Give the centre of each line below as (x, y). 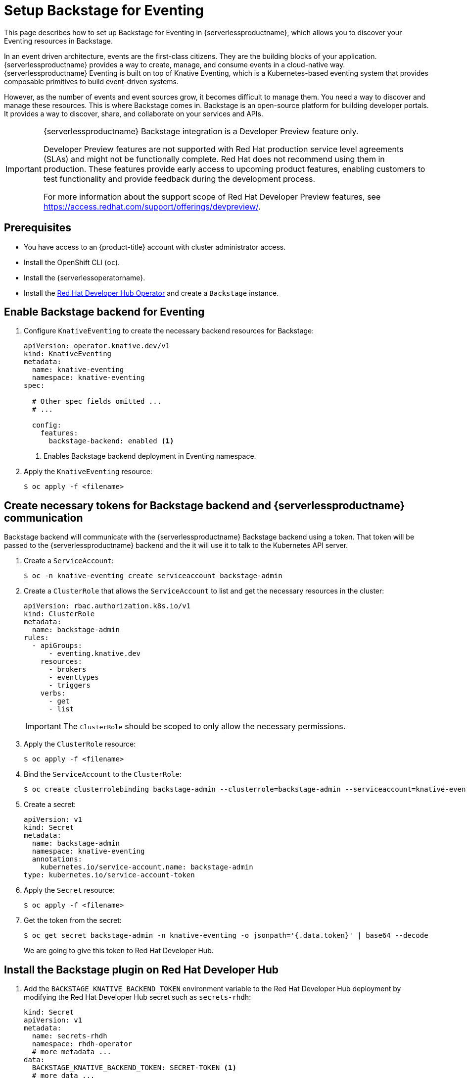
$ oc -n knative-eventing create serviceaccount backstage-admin (153, 576)
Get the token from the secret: (73, 920)
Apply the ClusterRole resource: (80, 744)
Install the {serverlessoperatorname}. (85, 277)
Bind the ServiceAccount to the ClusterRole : (103, 774)
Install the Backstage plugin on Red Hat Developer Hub (141, 970)
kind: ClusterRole (59, 614)
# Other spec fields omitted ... (97, 402)
